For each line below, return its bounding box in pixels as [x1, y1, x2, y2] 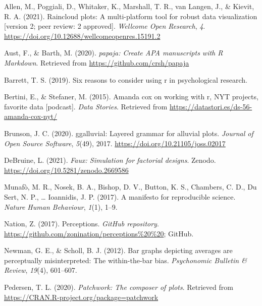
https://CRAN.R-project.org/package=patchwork [4, 291, 159, 302]
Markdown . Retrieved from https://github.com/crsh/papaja [4, 57, 189, 68]
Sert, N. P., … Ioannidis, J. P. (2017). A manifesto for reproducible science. [4, 191, 236, 202]
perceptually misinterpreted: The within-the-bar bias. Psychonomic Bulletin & [4, 255, 247, 265]
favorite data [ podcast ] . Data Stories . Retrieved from [4, 101, 168, 111]
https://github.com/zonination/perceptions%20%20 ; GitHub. [4, 228, 194, 238]
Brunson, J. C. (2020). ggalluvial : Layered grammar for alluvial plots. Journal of [4, 128, 253, 138]
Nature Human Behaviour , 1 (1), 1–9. [4, 201, 118, 212]
